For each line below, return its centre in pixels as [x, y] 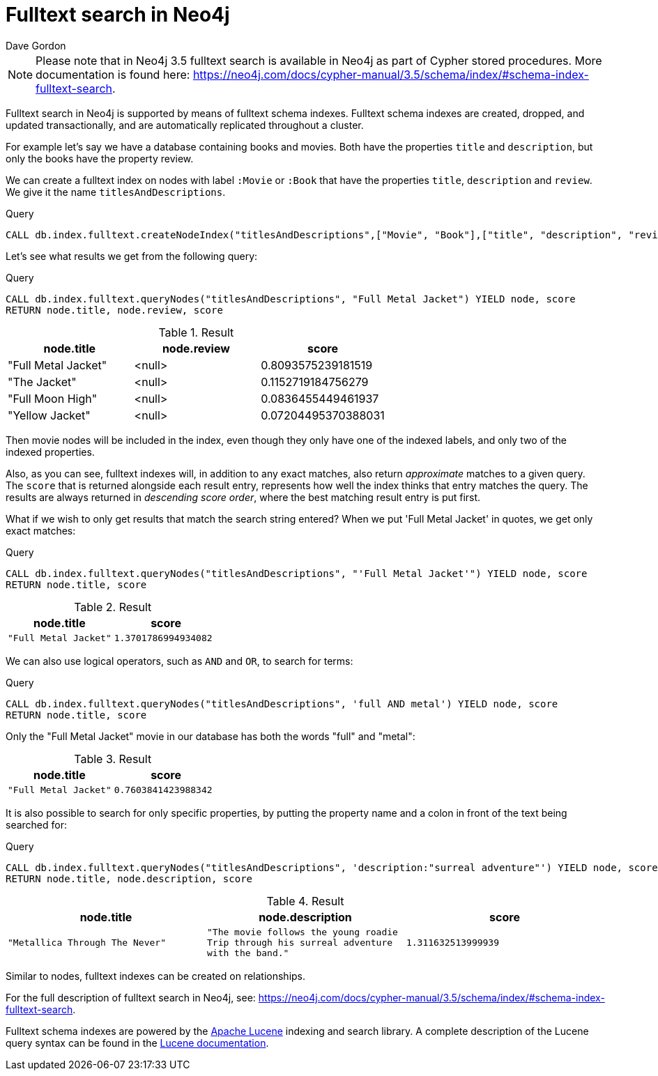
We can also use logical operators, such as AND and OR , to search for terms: [179, 661]
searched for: [37, 824]
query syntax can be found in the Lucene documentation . [137, 1043]
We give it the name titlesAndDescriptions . [116, 192]
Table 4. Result [305, 901]
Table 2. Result [113, 607]
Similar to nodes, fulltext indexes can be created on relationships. [156, 976]
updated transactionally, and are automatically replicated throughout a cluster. [185, 125]
